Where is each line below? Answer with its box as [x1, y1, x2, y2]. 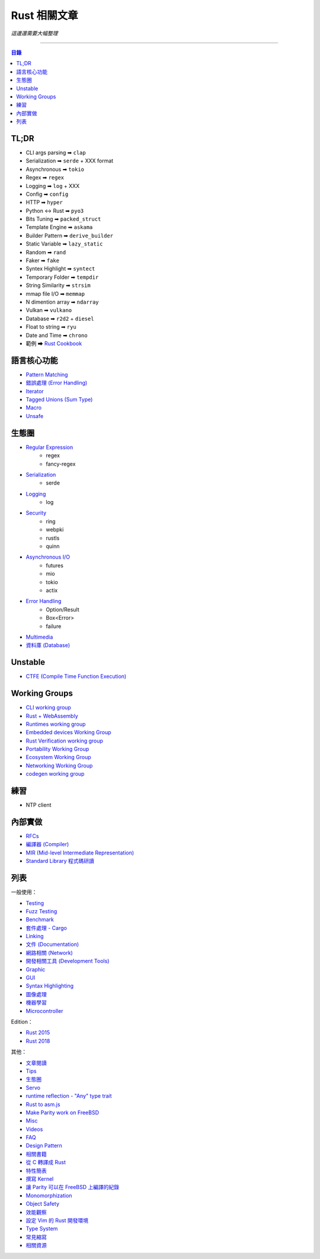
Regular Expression [25, 444, 73, 451]
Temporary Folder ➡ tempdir [25, 273, 99, 281]
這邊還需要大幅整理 [11, 30, 58, 37]
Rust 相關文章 [11, 9, 78, 22]
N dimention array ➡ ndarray [25, 298, 99, 305]
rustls [46, 534, 60, 541]
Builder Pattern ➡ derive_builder [25, 232, 114, 239]
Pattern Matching [25, 371, 68, 378]
